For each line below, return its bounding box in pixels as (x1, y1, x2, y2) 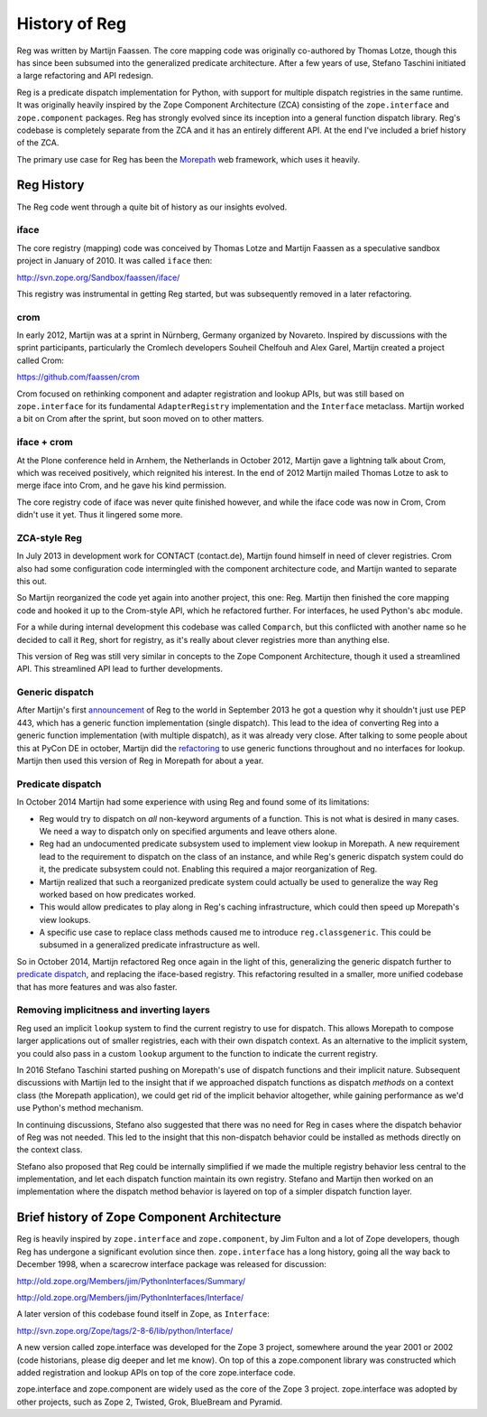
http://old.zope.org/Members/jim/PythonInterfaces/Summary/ (16, 1275, 246, 1286)
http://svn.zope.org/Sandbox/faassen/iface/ (16, 272, 180, 283)
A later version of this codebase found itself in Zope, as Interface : (16, 1309, 271, 1319)
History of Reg (16, 14, 127, 33)
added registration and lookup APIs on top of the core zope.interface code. (16, 1366, 296, 1377)
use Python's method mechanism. (16, 1103, 143, 1114)
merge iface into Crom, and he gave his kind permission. (16, 480, 227, 491)
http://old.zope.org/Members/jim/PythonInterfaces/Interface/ (16, 1291, 244, 1302)
